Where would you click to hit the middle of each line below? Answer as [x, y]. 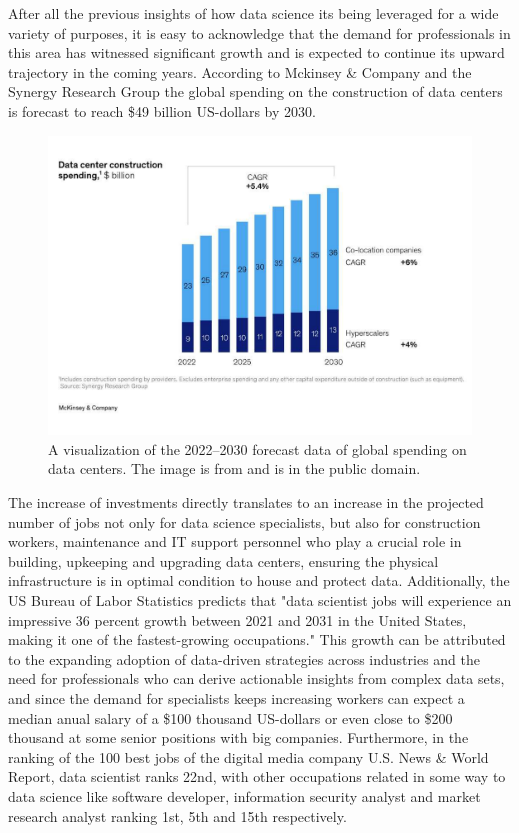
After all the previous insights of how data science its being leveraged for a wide [253, 13]
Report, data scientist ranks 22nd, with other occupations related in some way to [257, 776]
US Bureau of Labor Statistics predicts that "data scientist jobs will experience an [260, 599]
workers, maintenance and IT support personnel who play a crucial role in [235, 541]
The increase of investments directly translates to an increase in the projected [246, 502]
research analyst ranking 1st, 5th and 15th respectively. [177, 815]
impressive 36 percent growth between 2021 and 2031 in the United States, [237, 619]
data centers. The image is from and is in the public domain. [234, 468]
